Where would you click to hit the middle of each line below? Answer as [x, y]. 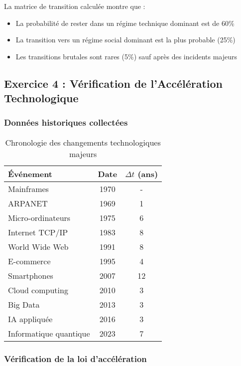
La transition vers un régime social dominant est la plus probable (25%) [125, 40]
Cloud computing [38, 290]
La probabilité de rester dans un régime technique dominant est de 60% [125, 23]
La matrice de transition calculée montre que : [75, 6]
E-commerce [29, 261]
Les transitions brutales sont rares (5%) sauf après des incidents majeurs [126, 56]
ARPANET [28, 203]
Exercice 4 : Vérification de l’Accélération [113, 83]
